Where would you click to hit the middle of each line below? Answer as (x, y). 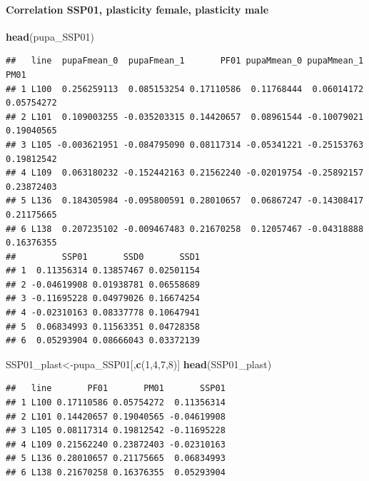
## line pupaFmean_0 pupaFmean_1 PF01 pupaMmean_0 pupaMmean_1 (185, 61)
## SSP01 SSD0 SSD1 (103, 257)
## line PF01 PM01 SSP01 (116, 389)
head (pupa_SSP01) (50, 36)
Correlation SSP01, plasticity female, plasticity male (137, 9)
